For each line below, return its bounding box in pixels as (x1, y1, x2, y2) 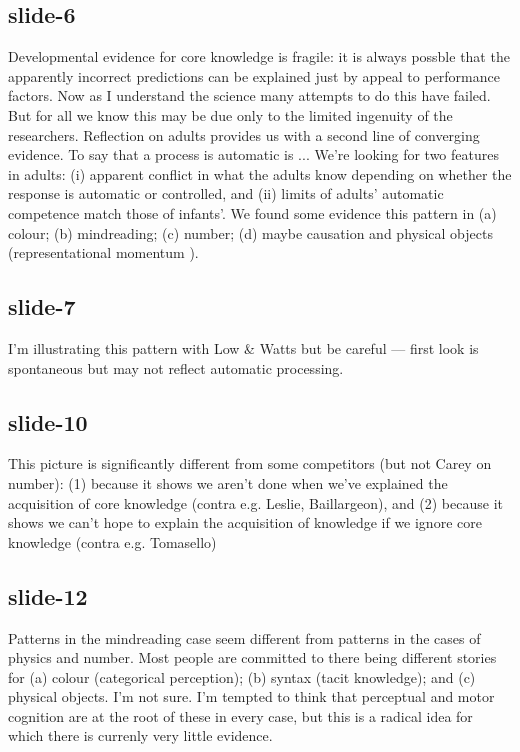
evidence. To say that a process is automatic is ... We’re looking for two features (8, 144, 499, 165)
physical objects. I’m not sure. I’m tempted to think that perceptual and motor (8, 686, 495, 707)
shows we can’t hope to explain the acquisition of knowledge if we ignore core (8, 512, 482, 533)
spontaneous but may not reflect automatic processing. (8, 357, 344, 378)
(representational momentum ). (8, 242, 199, 263)
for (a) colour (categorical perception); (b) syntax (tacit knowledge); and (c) (8, 666, 476, 687)
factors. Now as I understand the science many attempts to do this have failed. (8, 85, 491, 106)
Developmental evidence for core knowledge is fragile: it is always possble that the (8, 46, 510, 67)
